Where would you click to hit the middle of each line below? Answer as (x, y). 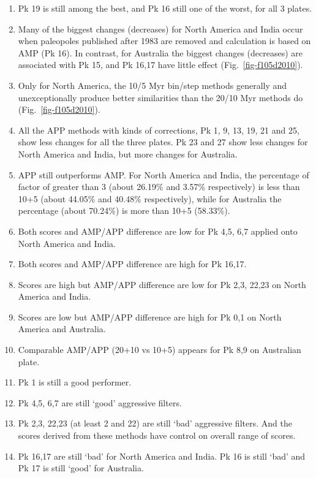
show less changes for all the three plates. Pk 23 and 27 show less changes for (163, 142)
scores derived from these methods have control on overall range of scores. (157, 435)
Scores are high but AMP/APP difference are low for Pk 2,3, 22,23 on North (162, 284)
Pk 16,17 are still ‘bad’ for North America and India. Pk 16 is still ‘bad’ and (162, 456)
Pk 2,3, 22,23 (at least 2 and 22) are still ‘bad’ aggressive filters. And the (155, 423)
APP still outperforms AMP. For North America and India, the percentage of (164, 174)
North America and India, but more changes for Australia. (128, 154)
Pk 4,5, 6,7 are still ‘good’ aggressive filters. (100, 402)
